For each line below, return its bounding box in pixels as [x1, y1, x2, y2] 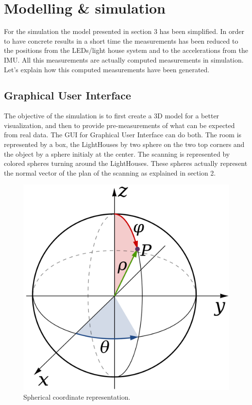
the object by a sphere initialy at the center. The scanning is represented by [4, 148, 230, 159]
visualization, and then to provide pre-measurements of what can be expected [4, 120, 235, 130]
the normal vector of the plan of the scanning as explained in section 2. [4, 167, 216, 178]
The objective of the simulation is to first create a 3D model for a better [4, 111, 219, 121]
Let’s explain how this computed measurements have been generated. [4, 64, 210, 74]
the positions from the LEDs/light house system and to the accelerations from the [4, 45, 248, 55]
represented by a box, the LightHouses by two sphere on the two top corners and [4, 139, 245, 149]
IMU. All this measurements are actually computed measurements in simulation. [4, 54, 244, 65]
